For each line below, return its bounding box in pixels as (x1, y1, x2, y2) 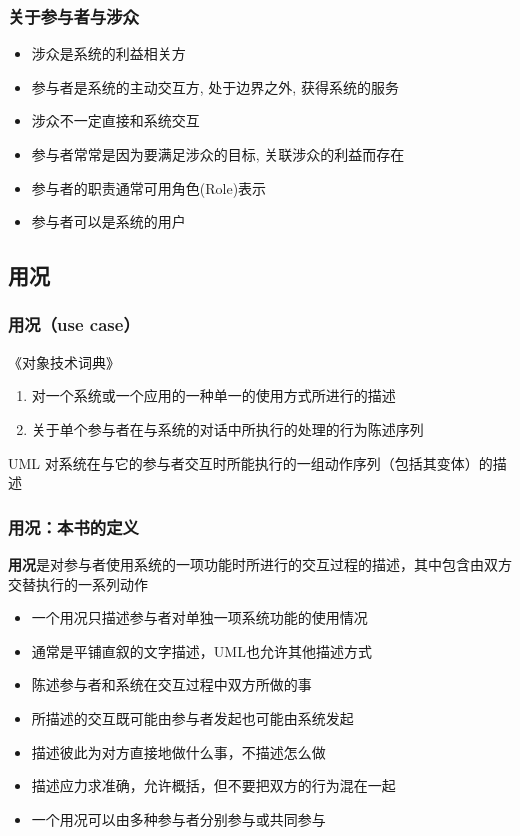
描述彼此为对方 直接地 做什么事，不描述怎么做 (31, 741, 326, 762)
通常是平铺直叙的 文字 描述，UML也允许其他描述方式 (31, 640, 372, 661)
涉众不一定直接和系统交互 (31, 110, 200, 131)
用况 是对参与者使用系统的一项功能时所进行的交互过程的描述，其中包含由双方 (8, 553, 512, 574)
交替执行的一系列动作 (8, 573, 148, 594)
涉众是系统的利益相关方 (31, 43, 186, 64)
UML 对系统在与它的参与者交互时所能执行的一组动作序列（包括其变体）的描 (8, 452, 507, 473)
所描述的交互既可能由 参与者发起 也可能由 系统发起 (31, 707, 354, 728)
